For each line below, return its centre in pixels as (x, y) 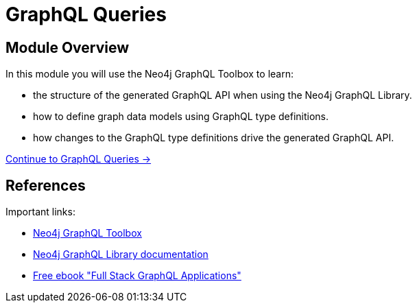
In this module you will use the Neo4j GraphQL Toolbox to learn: (150, 74)
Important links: (40, 212)
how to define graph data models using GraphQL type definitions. (181, 117)
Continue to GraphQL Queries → (79, 159)
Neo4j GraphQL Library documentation (121, 254)
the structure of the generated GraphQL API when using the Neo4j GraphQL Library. (223, 95)
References (46, 185)
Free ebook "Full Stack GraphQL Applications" (137, 276)
